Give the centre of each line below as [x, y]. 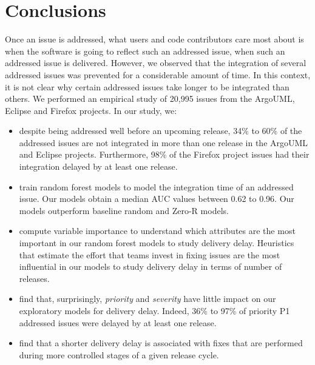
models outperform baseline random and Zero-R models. [124, 210]
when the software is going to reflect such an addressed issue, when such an [145, 51]
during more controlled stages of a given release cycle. [119, 354]
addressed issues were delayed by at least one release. [118, 322]
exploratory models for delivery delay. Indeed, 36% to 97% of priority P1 [154, 310]
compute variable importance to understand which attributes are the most [157, 231]
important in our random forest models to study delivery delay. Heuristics [157, 243]
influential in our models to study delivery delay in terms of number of [151, 266]
